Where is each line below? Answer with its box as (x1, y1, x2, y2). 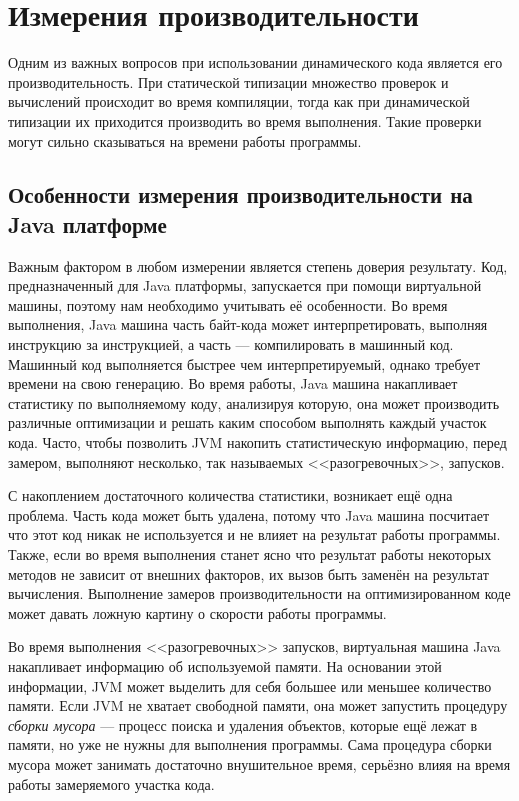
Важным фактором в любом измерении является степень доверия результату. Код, (8, 255, 508, 276)
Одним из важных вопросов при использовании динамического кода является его (8, 52, 503, 73)
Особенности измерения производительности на (8, 179, 473, 210)
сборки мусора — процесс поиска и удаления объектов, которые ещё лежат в (8, 714, 478, 735)
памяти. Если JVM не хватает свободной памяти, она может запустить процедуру (8, 695, 508, 716)
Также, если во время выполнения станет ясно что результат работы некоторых (8, 544, 492, 564)
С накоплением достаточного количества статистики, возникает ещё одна (8, 485, 453, 506)
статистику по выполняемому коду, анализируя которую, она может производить (8, 392, 500, 413)
